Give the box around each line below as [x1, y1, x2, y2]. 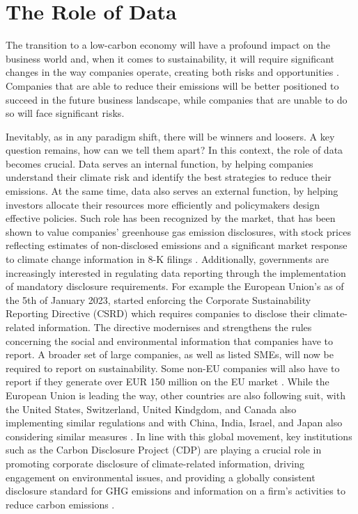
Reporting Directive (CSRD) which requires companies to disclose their [6, 306, 311, 321]
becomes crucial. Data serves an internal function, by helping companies [6, 156, 313, 170]
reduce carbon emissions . [6, 497, 115, 511]
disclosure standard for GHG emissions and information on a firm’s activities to [6, 483, 345, 498]
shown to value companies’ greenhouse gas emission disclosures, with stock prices [6, 224, 351, 239]
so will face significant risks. [6, 106, 125, 120]
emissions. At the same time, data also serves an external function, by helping [6, 184, 338, 198]
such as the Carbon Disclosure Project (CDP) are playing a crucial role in [6, 442, 322, 457]
